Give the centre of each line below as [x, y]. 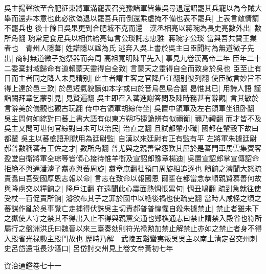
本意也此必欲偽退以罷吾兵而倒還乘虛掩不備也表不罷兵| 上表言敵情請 [146, 18]
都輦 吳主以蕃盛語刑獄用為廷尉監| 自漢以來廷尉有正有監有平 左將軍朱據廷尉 [130, 138]
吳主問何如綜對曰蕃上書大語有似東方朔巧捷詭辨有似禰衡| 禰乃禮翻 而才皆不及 [133, 118]
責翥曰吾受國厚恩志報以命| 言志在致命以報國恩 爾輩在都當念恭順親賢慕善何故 [133, 178]
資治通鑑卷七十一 [33, 265]
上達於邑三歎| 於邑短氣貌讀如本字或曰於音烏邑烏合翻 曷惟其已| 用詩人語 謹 [136, 88]
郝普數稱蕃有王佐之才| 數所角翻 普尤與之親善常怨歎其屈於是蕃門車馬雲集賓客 [133, 148]
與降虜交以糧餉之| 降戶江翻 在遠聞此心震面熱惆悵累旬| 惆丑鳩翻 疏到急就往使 [133, 188]
